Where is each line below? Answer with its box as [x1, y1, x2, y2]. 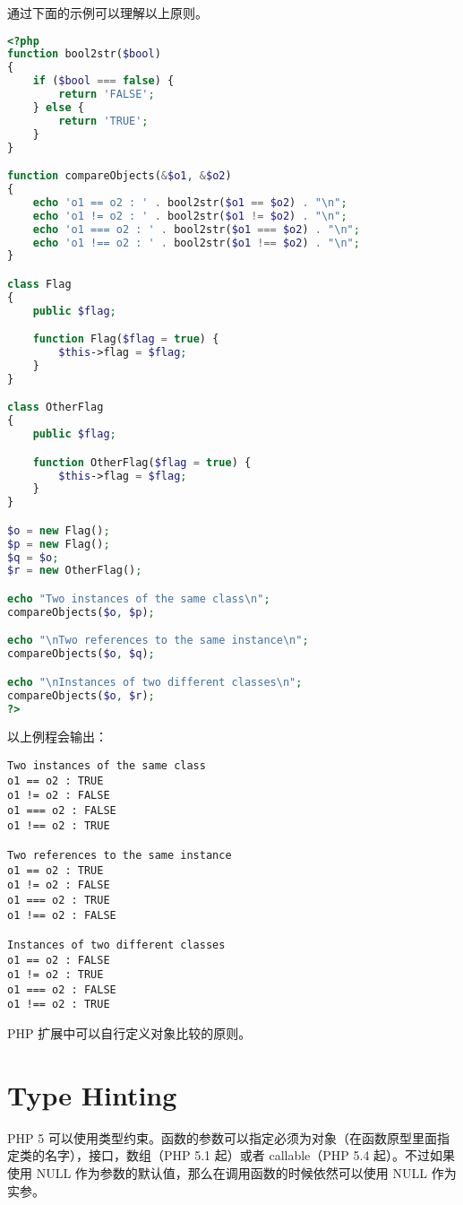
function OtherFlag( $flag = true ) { [32, 455, 252, 469]
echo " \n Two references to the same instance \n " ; [7, 634, 309, 647]
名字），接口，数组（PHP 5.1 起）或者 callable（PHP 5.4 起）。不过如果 [44, 1146, 456, 1165]
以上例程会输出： [7, 727, 107, 746]
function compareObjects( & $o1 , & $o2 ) [7, 169, 232, 183]
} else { [32, 100, 84, 114]
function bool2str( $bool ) [7, 48, 161, 61]
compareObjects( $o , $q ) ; [7, 647, 155, 661]
